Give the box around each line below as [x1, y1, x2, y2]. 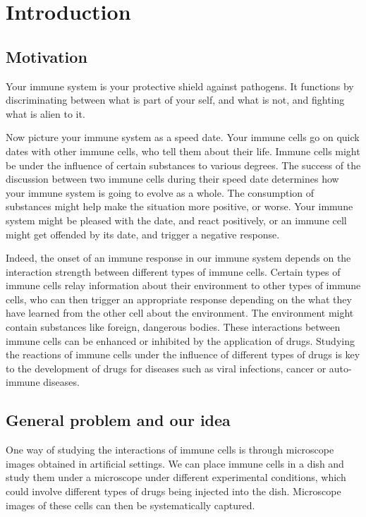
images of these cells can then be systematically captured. [6, 497, 255, 512]
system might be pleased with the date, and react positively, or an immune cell [6, 212, 347, 227]
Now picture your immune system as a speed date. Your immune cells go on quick [6, 130, 360, 145]
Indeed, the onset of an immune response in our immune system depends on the [6, 250, 351, 265]
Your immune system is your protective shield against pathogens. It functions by [6, 78, 354, 93]
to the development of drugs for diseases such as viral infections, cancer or [6, 360, 327, 375]
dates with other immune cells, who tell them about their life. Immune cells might [6, 143, 360, 158]
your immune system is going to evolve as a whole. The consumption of [6, 185, 315, 200]
